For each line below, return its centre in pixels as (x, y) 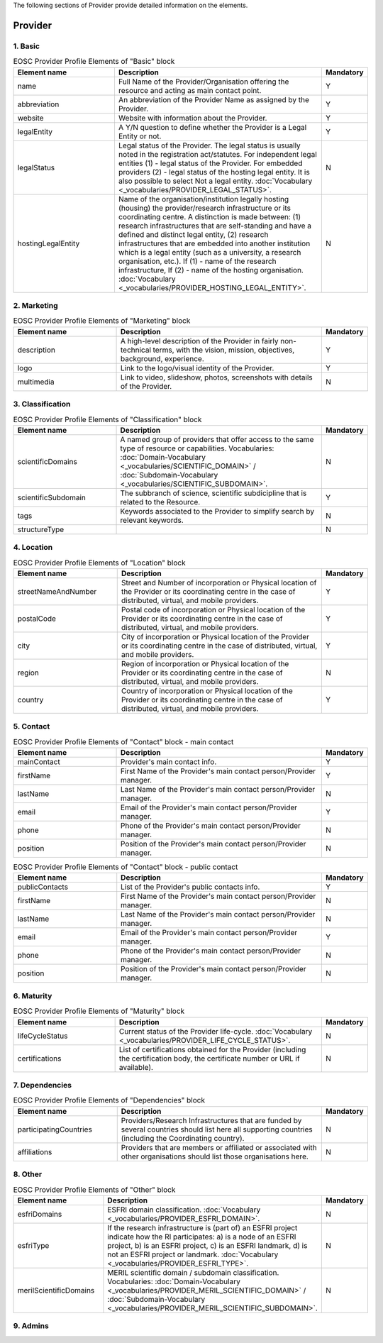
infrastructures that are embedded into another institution (214, 243)
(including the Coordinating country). (183, 1138)
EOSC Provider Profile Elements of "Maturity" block (99, 1011)
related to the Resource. (160, 502)
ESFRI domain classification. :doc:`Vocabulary (184, 1210)
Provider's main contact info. (169, 762)
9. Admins (31, 1326)
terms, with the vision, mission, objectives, (224, 350)
